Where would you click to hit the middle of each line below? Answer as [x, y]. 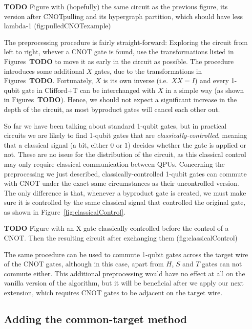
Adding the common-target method [95, 319]
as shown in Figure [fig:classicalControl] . [65, 211]
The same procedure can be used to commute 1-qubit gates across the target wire [126, 254]
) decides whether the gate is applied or [187, 144]
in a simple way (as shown [205, 90]
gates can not [222, 264]
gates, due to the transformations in [148, 71]
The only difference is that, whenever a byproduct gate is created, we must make [125, 192]
